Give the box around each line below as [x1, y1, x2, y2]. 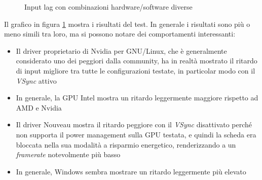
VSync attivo [16, 75, 57, 86]
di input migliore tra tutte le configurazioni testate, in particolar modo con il [16, 65, 255, 76]
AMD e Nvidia [16, 102, 62, 113]
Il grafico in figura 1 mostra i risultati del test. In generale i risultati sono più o [4, 18, 250, 29]
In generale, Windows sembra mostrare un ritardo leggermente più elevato [16, 166, 246, 176]
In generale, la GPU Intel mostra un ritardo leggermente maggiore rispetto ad [16, 92, 258, 103]
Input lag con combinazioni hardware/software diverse [24, 2, 193, 12]
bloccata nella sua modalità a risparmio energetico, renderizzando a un [16, 139, 236, 150]
